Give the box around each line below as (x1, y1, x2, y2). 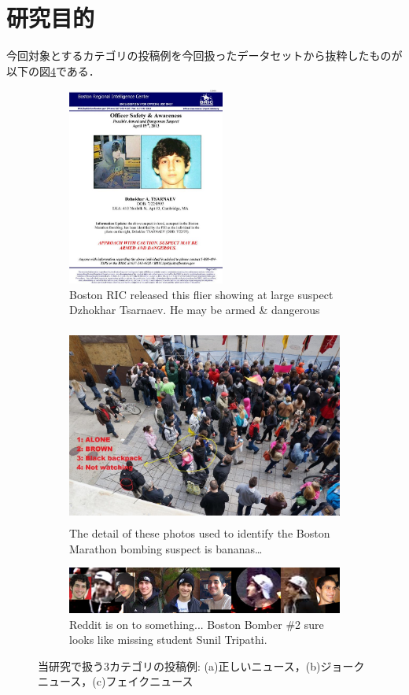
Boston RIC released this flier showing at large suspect (69, 286, 333, 302)
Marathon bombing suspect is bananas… (69, 540, 263, 556)
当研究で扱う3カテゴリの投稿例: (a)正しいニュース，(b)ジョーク (38, 657, 365, 674)
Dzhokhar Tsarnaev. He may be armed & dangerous (69, 301, 320, 318)
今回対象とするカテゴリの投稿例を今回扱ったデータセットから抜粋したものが (6, 47, 403, 64)
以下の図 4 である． (6, 62, 100, 79)
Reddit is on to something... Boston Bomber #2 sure (69, 616, 324, 632)
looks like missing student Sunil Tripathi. (69, 631, 267, 648)
